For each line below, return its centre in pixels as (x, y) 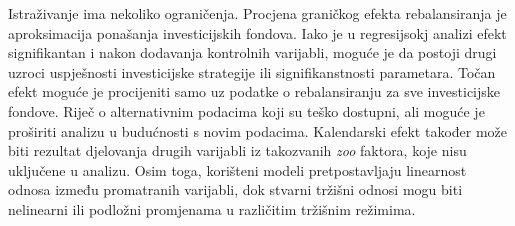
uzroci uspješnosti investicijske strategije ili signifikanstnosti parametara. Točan (252, 71)
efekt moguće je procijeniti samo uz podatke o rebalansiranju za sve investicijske (254, 91)
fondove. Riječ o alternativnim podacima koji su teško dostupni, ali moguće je (246, 110)
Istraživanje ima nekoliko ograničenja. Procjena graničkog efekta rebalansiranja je (257, 13)
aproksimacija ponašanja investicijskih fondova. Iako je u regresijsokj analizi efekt (257, 32)
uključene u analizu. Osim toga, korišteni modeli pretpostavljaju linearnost (237, 169)
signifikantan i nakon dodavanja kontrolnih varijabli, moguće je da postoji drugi (252, 52)
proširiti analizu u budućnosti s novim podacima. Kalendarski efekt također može (258, 130)
